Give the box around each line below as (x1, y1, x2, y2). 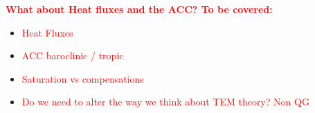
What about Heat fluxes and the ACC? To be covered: (6, 2, 273, 16)
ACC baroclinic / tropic (21, 48, 124, 63)
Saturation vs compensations (21, 71, 144, 85)
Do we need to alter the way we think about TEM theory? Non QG (21, 94, 309, 109)
